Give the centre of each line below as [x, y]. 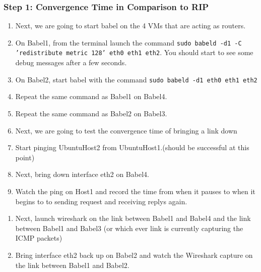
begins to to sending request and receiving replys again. [101, 201]
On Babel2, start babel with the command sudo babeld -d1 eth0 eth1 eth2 [136, 79]
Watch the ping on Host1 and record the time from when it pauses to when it [135, 191]
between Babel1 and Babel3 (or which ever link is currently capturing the [129, 228]
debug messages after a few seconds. [71, 62]
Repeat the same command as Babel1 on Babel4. [91, 96]
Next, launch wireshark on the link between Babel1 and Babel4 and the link [133, 218]
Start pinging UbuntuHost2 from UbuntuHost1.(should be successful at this [132, 147]
